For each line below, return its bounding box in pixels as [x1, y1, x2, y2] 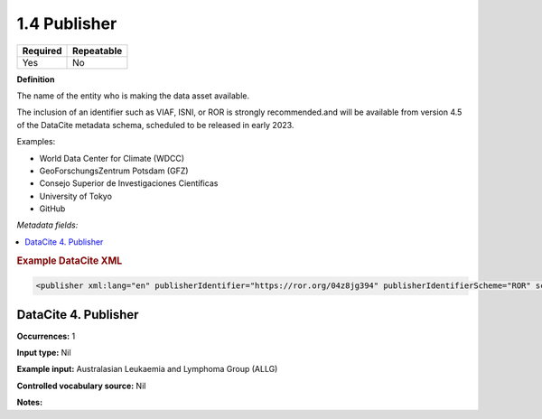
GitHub [39, 203, 66, 214]
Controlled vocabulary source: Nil [16, 380, 146, 391]
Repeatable [72, 44, 123, 57]
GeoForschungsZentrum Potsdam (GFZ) [39, 165, 189, 176]
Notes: [16, 397, 43, 408]
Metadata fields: [16, 219, 79, 230]
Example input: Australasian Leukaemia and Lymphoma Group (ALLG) [16, 364, 278, 375]
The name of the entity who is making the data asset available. [16, 90, 250, 101]
